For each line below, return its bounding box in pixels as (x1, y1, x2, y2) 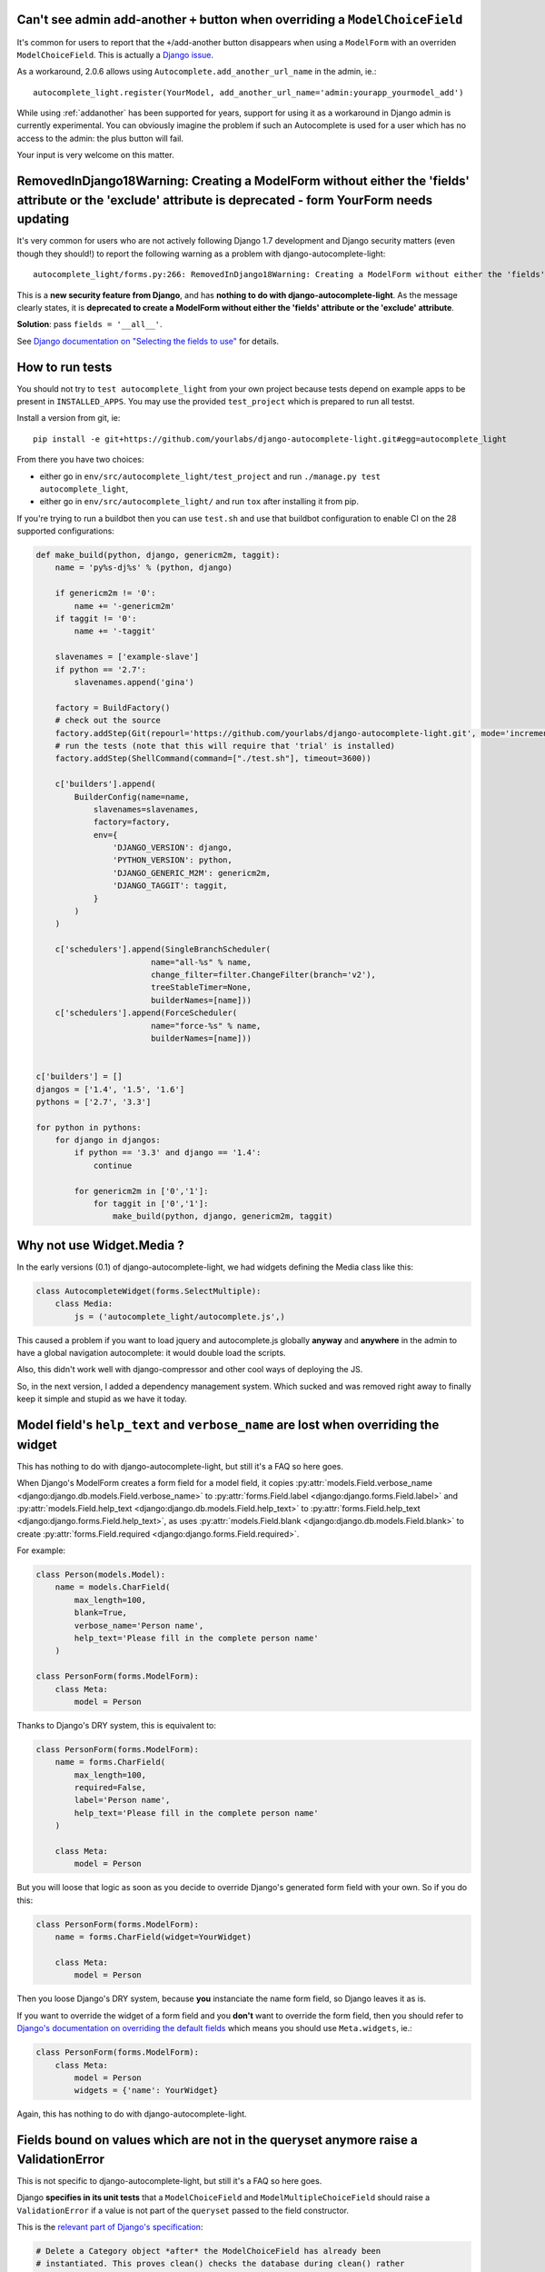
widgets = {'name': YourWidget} (74, 2086, 218, 2096)
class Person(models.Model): (35, 1569, 166, 1580)
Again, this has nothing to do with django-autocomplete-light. (16, 2108, 247, 2119)
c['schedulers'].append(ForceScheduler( (54, 1008, 238, 1018)
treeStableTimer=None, (150, 982, 252, 992)
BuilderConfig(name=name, (74, 792, 190, 802)
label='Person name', (74, 1795, 171, 1806)
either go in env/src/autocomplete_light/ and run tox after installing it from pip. (39, 496, 359, 507)
